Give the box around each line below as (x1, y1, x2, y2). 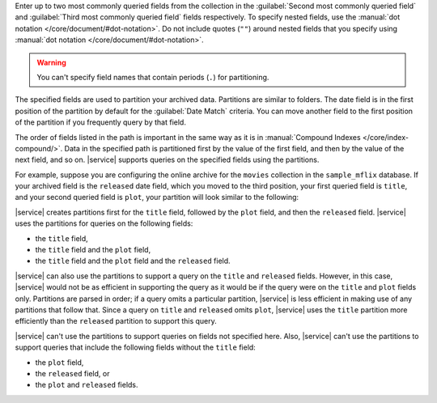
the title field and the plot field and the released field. (35, 256, 231, 266)
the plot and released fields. (35, 380, 138, 390)
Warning (36, 57, 66, 67)
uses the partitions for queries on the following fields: (15, 218, 193, 228)
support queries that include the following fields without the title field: (15, 342, 257, 352)
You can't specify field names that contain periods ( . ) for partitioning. (36, 72, 269, 82)
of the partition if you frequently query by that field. (15, 117, 186, 127)
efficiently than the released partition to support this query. (15, 316, 218, 326)
